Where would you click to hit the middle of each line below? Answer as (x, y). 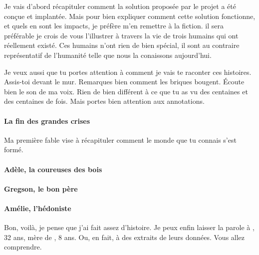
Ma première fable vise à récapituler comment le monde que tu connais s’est (120, 139)
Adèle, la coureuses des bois (53, 169)
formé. (14, 149)
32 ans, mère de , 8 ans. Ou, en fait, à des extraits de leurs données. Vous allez (125, 237)
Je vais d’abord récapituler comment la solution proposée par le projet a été (120, 6)
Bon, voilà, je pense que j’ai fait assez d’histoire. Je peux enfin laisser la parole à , (129, 227)
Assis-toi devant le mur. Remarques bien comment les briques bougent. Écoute (124, 82)
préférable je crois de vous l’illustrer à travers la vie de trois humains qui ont (121, 35)
